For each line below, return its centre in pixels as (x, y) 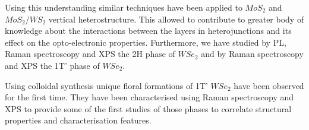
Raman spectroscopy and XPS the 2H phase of (90, 54)
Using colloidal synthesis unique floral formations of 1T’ (106, 85)
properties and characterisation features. (78, 120)
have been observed (269, 85)
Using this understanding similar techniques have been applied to (124, 7)
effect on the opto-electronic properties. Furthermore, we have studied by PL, (146, 42)
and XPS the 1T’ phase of (52, 65)
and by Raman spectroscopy (252, 54)
